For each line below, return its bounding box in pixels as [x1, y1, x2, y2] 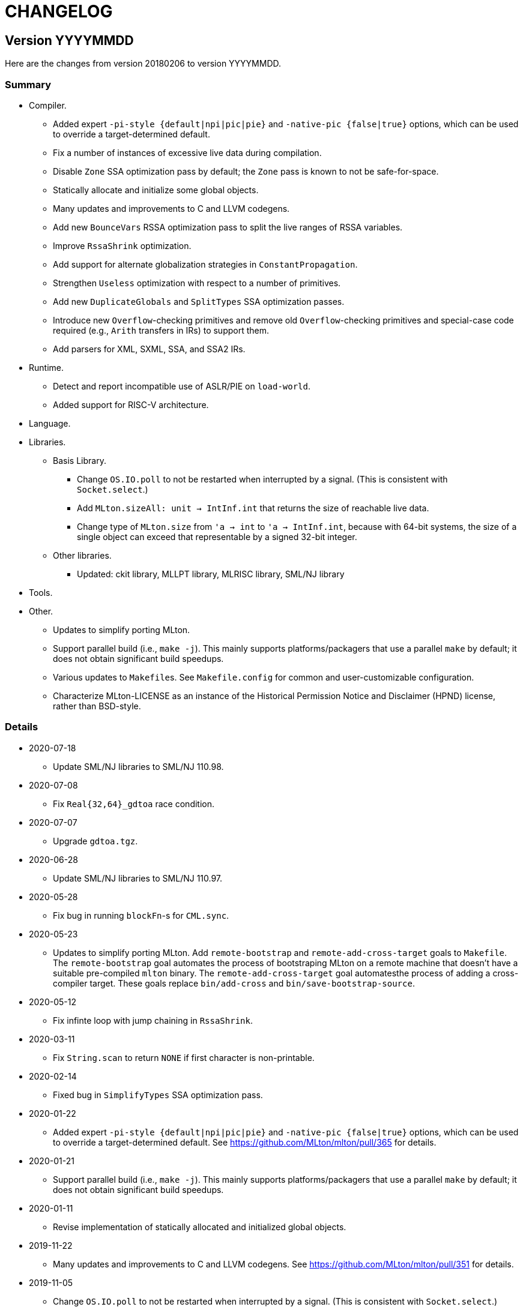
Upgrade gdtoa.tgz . [53, 835, 138, 846]
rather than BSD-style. [53, 700, 141, 711]
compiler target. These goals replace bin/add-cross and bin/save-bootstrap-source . [53, 978, 415, 988]
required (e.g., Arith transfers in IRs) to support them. [53, 325, 269, 335]
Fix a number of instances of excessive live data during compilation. [53, 147, 322, 158]
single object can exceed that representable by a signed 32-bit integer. [77, 531, 357, 542]
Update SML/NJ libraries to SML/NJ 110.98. [53, 761, 224, 772]
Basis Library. [53, 455, 106, 466]
